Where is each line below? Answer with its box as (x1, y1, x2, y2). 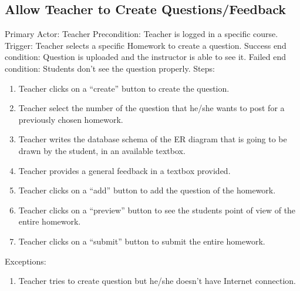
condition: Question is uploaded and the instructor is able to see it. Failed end (5, 51, 286, 63)
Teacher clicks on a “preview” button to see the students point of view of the (18, 203, 296, 216)
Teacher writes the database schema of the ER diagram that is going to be (18, 133, 287, 145)
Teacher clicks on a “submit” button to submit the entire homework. (18, 235, 265, 247)
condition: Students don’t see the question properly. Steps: (5, 62, 215, 74)
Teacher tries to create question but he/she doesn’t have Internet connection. (18, 275, 296, 287)
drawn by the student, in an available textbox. (18, 144, 186, 156)
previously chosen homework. (18, 113, 123, 125)
